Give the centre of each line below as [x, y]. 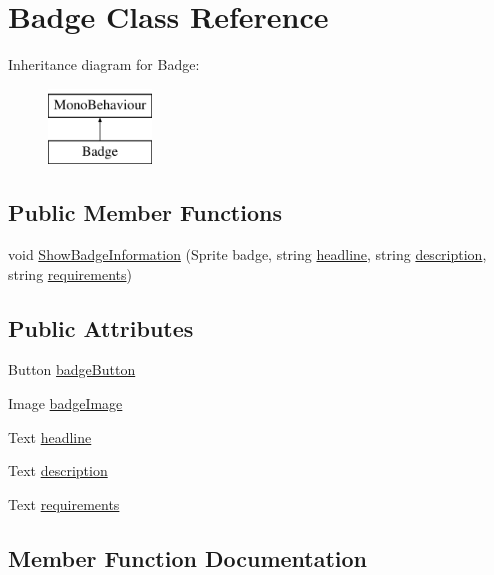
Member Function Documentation [188, 557]
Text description [58, 470]
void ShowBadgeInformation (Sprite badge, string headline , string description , [247, 254]
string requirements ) [70, 273]
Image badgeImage [65, 403]
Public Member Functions [145, 212]
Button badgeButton [72, 369]
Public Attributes [101, 327]
